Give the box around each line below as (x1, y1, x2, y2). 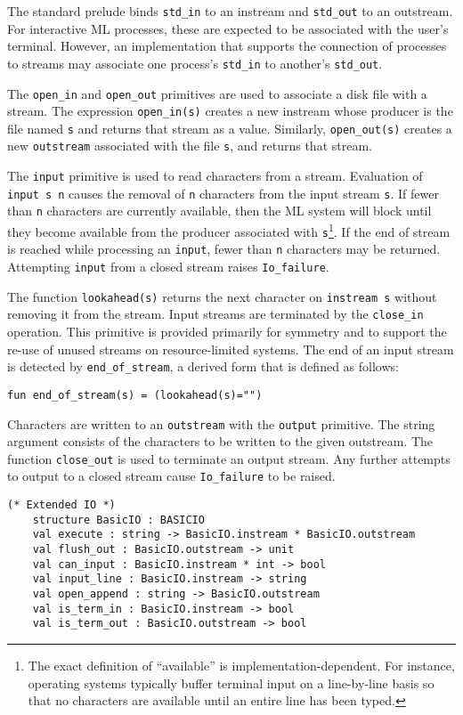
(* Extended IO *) (7, 499, 116, 512)
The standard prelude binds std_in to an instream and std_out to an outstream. (7, 2, 453, 20)
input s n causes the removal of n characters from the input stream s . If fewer (7, 183, 439, 202)
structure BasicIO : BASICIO (32, 513, 205, 526)
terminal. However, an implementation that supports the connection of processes (7, 37, 447, 55)
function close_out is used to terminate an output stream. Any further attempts (7, 449, 451, 467)
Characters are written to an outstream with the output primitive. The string (7, 414, 435, 433)
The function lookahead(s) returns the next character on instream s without (7, 287, 437, 305)
